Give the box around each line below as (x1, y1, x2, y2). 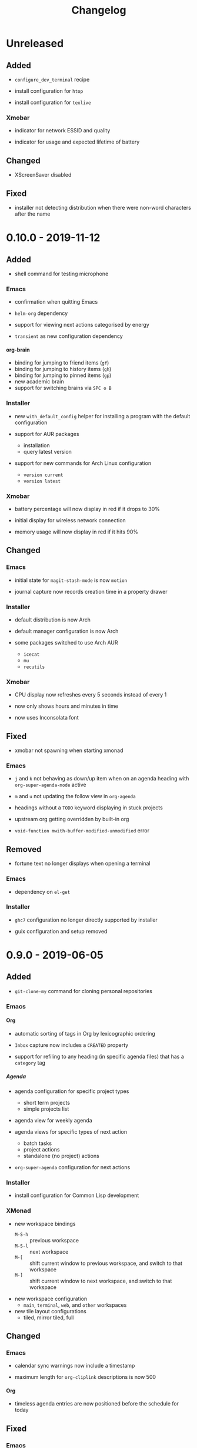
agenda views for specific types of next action (14, 1128, 128, 1135)
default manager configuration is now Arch (14, 627, 119, 634)
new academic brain (14, 378, 64, 385)
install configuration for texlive (14, 99, 91, 106)
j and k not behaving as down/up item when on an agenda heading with (14, 775, 189, 782)
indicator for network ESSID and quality (14, 127, 111, 134)
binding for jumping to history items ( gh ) (14, 366, 112, 373)
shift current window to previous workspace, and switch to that (29, 1260, 183, 1267)
